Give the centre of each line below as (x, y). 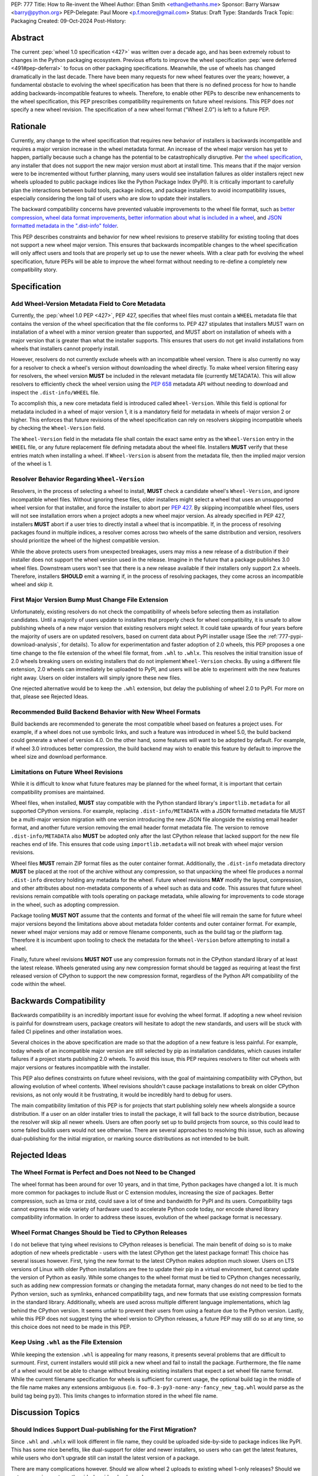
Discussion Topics (45, 1413)
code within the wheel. (38, 984)
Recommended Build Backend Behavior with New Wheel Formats (106, 712)
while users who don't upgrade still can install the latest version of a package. (105, 1458)
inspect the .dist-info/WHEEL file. (55, 392)
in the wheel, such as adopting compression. (65, 904)
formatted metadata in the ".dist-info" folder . (65, 226)
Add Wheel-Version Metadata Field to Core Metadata (88, 303)
